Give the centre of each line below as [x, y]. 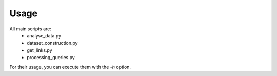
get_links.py [39, 50]
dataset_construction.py [52, 43]
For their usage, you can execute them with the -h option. [70, 67]
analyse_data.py [44, 35]
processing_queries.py [51, 58]
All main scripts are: [30, 29]
